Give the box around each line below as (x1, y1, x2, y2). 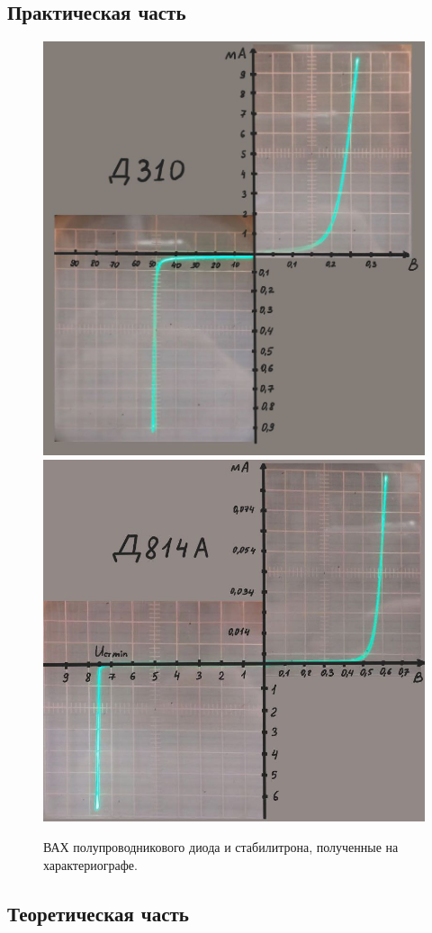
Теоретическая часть (7, 899, 189, 927)
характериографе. (43, 855, 138, 874)
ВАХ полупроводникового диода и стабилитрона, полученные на (43, 838, 399, 857)
